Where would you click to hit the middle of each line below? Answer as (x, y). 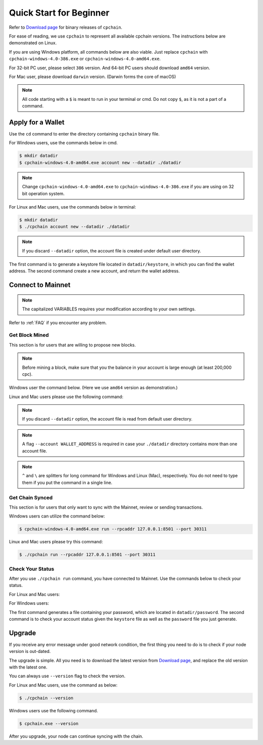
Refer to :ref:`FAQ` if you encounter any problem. (58, 323)
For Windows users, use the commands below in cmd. (63, 143)
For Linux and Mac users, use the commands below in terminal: (73, 207)
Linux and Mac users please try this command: (56, 542)
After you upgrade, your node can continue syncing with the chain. (76, 736)
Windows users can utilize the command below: (57, 516)
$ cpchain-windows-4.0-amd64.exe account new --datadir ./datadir (100, 162)
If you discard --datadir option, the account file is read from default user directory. (107, 419)
